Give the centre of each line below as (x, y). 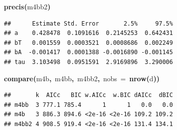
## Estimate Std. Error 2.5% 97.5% (88, 23)
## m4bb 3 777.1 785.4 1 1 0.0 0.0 (88, 105)
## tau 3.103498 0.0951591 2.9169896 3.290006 (88, 62)
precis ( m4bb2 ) (27, 6)
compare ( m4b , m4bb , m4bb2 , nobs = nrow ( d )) (82, 78)
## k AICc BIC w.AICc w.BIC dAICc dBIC (88, 95)
